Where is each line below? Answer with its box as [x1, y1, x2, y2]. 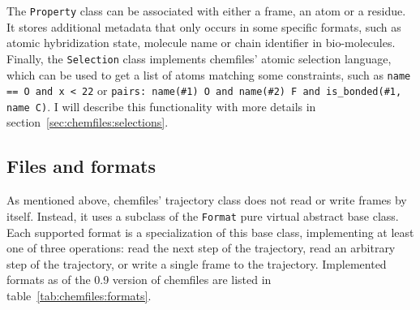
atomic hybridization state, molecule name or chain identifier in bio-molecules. [6, 34, 396, 51]
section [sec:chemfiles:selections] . [6, 114, 169, 131]
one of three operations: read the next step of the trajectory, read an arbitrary [6, 239, 396, 256]
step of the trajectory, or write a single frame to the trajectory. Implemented [6, 255, 387, 272]
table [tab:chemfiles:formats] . [6, 286, 152, 304]
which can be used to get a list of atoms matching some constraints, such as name [6, 66, 411, 83]
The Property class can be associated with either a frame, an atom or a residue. [6, 2, 406, 19]
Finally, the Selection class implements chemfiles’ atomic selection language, [6, 50, 392, 67]
